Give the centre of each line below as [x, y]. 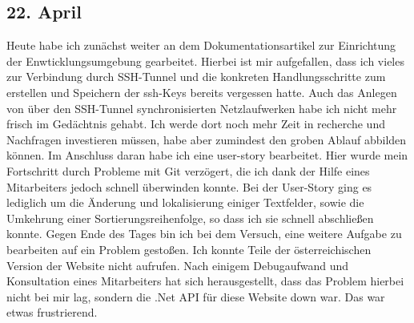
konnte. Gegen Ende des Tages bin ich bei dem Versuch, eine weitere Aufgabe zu [204, 234]
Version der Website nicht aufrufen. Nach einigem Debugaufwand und [178, 265]
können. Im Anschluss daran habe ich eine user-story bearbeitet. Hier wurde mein [207, 155]
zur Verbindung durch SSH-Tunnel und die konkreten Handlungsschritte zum [196, 77]
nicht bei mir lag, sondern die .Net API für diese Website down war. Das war [196, 296]
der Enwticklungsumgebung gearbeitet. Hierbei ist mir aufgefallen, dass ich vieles [205, 61]
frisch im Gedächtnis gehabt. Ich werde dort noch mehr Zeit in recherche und [196, 124]
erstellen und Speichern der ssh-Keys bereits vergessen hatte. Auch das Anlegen [202, 92]
